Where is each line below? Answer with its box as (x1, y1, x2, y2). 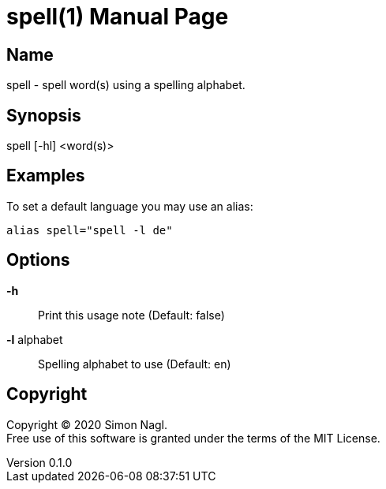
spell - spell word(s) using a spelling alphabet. (6, 78, 245, 92)
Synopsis (6, 105, 81, 125)
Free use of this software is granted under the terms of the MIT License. (6, 431, 380, 445)
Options (6, 250, 70, 271)
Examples (6, 166, 85, 186)
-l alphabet (6, 332, 63, 346)
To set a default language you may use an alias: (6, 199, 253, 213)
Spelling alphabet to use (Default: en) (38, 356, 231, 371)
